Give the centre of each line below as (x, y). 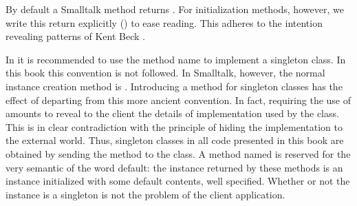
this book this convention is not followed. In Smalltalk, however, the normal (165, 73)
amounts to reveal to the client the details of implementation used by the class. (172, 113)
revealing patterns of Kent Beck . (75, 36)
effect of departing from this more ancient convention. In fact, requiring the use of (178, 100)
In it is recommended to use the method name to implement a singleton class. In (176, 59)
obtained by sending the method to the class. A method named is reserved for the (178, 153)
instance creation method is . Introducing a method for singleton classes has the (174, 86)
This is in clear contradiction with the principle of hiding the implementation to (174, 126)
